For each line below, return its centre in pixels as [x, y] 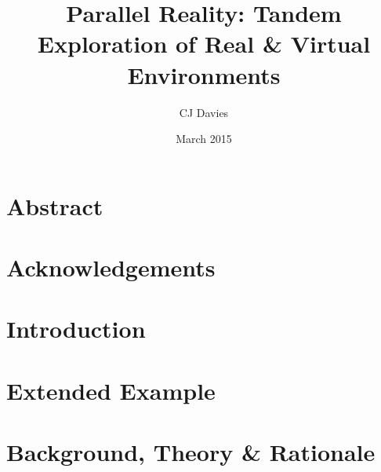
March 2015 [204, 139]
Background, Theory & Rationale [191, 452]
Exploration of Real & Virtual [204, 44]
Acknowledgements [111, 267]
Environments [204, 74]
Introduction [76, 329]
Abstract [55, 205]
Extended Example [111, 390]
